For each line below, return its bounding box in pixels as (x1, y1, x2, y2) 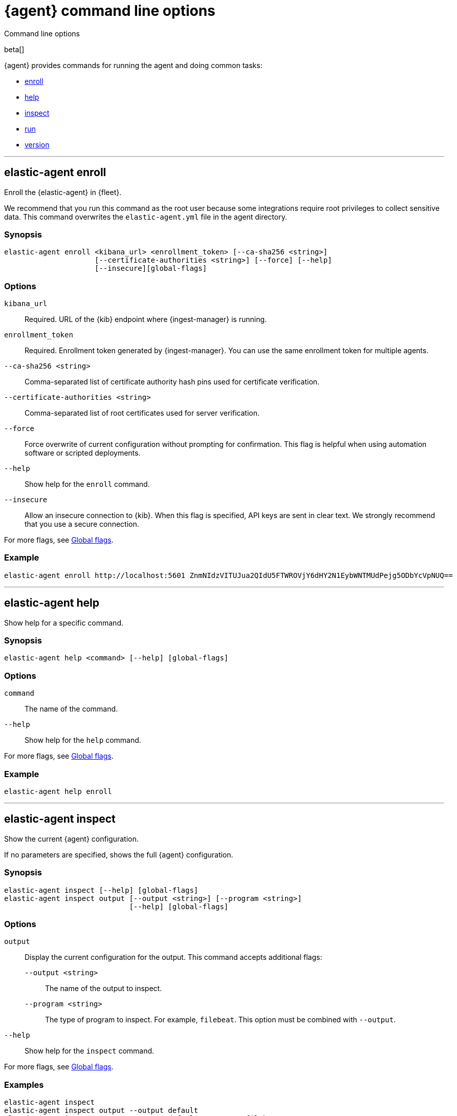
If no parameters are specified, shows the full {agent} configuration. (4, 850, 233, 859)
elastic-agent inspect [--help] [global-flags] (4, 886, 199, 894)
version (25, 140, 50, 149)
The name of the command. (25, 704, 118, 714)
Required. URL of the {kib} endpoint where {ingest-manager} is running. (25, 315, 267, 324)
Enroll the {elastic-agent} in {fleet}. (4, 187, 122, 197)
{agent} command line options (4, 2, 215, 19)
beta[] (4, 45, 25, 54)
